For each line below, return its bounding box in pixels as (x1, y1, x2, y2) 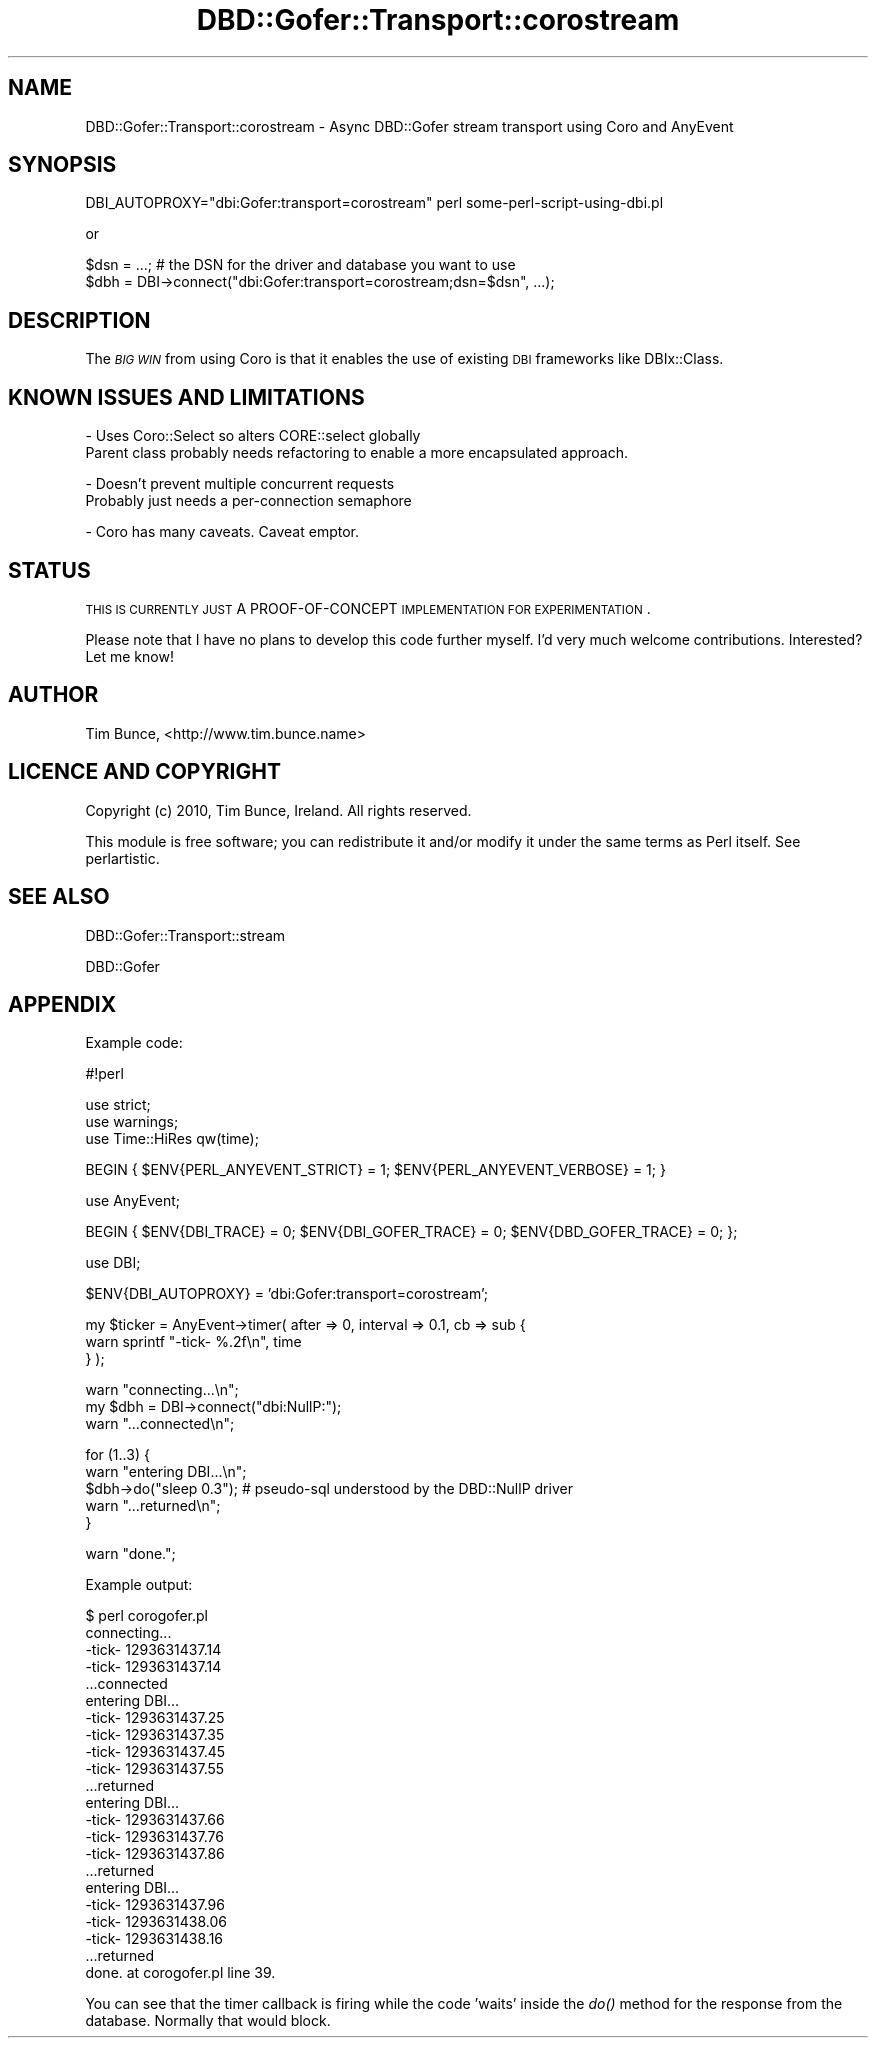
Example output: (85, 1576, 193, 1594)
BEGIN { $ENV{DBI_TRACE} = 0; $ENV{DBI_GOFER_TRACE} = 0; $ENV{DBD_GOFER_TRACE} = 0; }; (85, 1223, 738, 1241)
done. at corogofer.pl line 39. (85, 1964, 276, 1982)
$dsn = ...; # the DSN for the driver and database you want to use (85, 256, 516, 274)
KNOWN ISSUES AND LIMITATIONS (8, 384, 365, 410)
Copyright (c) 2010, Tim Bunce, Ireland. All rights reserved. (85, 801, 472, 819)
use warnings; (85, 1113, 179, 1131)
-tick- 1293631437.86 (85, 1845, 225, 1863)
